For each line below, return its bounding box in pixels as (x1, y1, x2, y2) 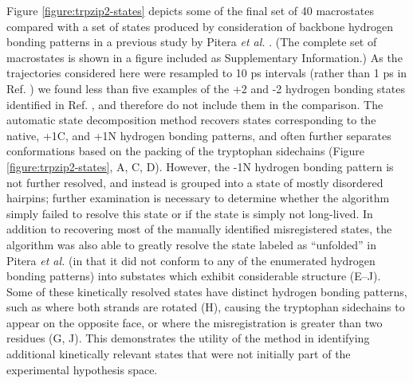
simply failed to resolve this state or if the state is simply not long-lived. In (6, 205, 373, 221)
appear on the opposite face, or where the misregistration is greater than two (6, 314, 383, 330)
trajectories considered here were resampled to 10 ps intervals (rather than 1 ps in (6, 64, 407, 81)
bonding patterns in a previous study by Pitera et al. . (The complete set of (6, 33, 377, 50)
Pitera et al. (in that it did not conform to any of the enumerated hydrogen (6, 252, 376, 268)
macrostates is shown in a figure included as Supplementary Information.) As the (6, 49, 403, 65)
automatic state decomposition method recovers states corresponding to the (6, 111, 376, 128)
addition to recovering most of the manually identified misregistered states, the (6, 221, 392, 237)
